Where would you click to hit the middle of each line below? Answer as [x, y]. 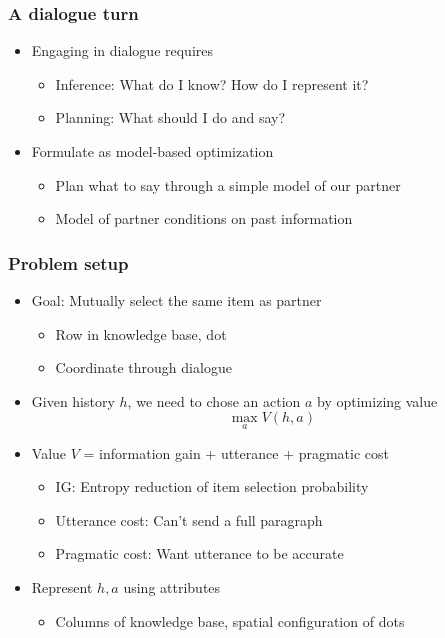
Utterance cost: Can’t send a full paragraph [189, 519]
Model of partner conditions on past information [204, 218]
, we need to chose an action [214, 400]
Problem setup [68, 262]
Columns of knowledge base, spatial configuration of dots [230, 620]
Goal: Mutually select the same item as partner [176, 300]
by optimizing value [377, 400]
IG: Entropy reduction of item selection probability [212, 486]
